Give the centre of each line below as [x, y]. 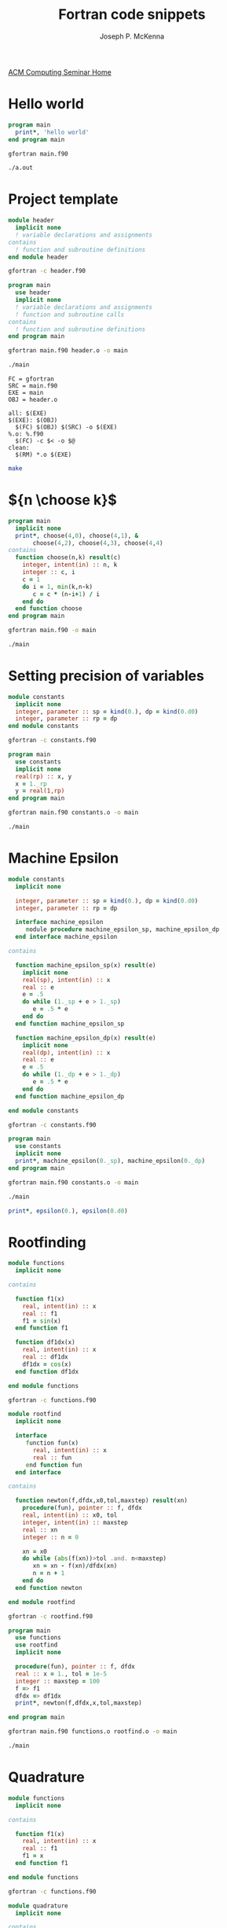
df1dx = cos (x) [47, 1364]
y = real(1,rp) [40, 791]
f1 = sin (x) [42, 1321]
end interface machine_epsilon [66, 937]
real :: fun [52, 1457]
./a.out [21, 168]
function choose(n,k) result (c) [68, 557]
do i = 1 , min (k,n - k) [57, 587]
